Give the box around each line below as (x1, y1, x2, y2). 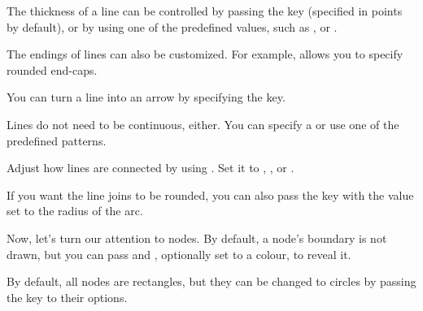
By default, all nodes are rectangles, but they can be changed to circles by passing (7, 273, 416, 290)
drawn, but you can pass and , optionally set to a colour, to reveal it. (7, 245, 351, 262)
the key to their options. (7, 288, 128, 305)
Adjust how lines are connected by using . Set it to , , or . (7, 159, 294, 176)
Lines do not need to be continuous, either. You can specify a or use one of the (7, 115, 399, 132)
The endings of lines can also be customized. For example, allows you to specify (7, 45, 403, 63)
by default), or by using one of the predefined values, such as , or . (7, 18, 338, 35)
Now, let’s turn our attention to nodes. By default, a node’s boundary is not (7, 229, 387, 246)
